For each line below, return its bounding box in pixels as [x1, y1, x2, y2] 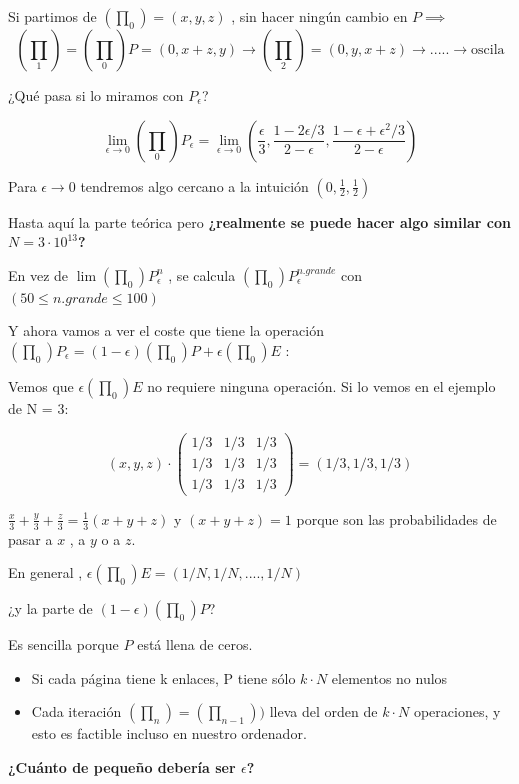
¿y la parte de [8, 598, 93, 619]
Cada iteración [31, 701, 122, 722]
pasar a [8, 528, 53, 549]
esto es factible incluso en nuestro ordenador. [31, 723, 307, 744]
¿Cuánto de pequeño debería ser [8, 756, 236, 777]
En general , [8, 562, 83, 583]
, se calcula [168, 264, 236, 285]
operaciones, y [413, 701, 501, 722]
